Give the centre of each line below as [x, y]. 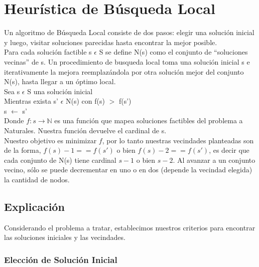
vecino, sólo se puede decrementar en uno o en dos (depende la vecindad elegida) [128, 170]
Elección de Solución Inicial [61, 259]
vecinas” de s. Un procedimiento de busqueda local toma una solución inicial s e [127, 61]
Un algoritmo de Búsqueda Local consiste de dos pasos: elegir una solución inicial [129, 32]
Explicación [34, 207]
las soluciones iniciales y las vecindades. [65, 237]
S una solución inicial [60, 91]
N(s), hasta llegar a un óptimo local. [60, 81]
